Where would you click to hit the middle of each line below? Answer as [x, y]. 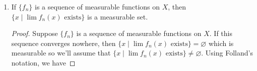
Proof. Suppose [35, 33]
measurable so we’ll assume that [61, 53]
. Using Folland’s [227, 53]
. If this [221, 33]
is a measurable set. [118, 16]
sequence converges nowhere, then [63, 43]
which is [221, 43]
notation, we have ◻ [43, 62]
